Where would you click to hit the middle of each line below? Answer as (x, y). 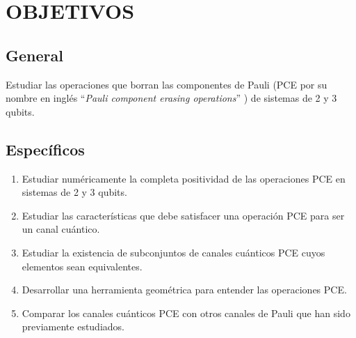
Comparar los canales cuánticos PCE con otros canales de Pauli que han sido (186, 313)
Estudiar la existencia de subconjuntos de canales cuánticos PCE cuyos (173, 252)
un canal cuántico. (61, 229)
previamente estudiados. (73, 327)
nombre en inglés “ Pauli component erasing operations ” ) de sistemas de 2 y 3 (171, 98)
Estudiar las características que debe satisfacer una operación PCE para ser (183, 215)
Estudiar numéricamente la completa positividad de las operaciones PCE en (184, 178)
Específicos (45, 149)
